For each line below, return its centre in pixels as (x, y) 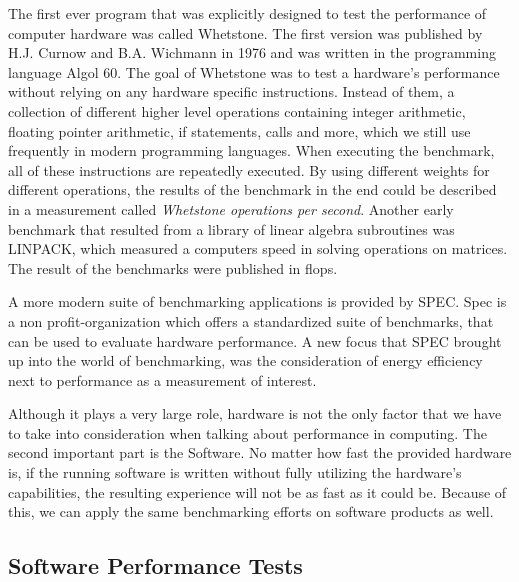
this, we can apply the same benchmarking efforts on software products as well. (251, 511)
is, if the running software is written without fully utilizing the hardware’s (235, 472)
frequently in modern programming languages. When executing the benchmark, (251, 150)
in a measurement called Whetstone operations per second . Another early (231, 208)
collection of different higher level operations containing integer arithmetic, (237, 110)
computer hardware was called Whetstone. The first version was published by (245, 32)
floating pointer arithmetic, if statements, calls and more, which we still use (239, 130)
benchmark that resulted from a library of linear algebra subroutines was (231, 228)
